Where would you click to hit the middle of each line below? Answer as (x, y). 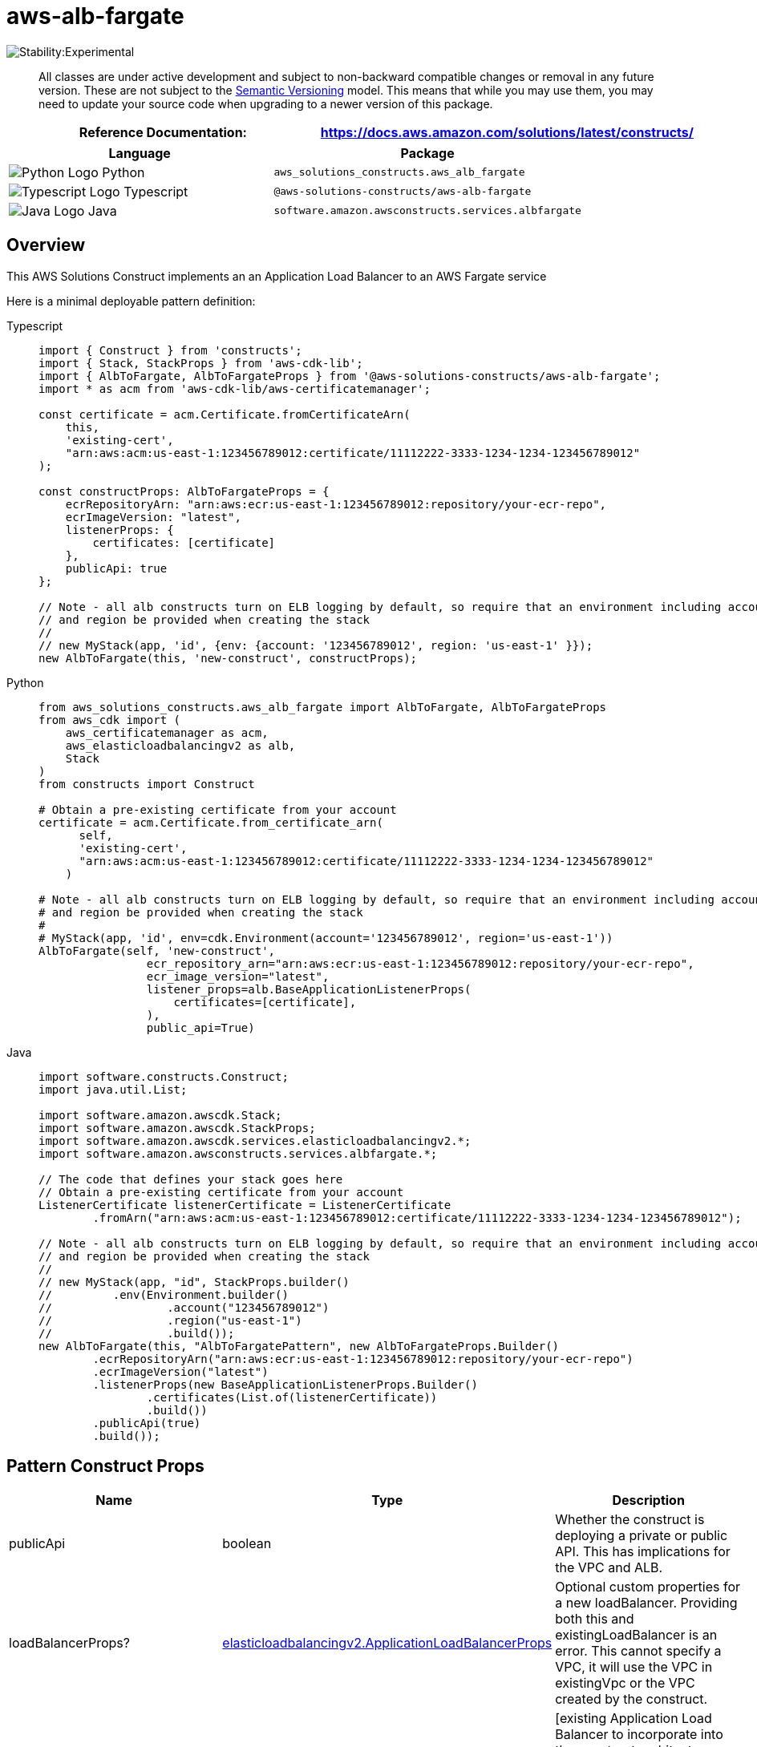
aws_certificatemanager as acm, (167, 732)
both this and (595, 1619)
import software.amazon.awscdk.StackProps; (177, 1128)
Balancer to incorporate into (639, 1735)
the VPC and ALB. (609, 1568)
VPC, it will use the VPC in (634, 1667)
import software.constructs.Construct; (164, 1076)
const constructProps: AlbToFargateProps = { (184, 491)
